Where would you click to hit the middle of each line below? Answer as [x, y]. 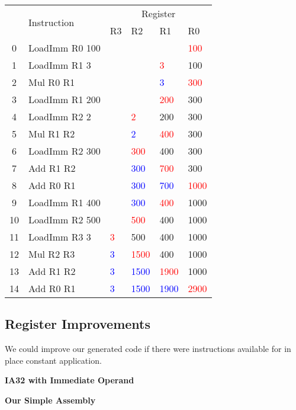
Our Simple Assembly [50, 400]
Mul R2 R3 [52, 254]
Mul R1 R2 [52, 134]
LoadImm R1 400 [65, 202]
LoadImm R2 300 [65, 151]
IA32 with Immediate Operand [70, 380]
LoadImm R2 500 [65, 220]
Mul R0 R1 [52, 82]
